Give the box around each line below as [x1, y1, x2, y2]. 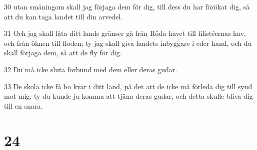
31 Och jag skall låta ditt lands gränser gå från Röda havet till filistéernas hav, [4, 28, 246, 38]
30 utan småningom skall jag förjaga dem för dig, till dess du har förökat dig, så [4, 1, 249, 11]
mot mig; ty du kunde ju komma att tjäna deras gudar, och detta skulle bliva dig [4, 91, 253, 101]
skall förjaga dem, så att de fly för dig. [4, 47, 122, 58]
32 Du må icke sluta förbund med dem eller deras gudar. [4, 64, 177, 74]
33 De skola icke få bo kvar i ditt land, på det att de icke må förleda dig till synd [4, 81, 252, 91]
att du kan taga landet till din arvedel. [4, 11, 122, 21]
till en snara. [4, 100, 43, 111]
